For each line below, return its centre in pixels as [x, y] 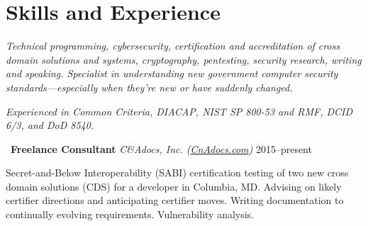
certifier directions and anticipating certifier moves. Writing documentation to [175, 200]
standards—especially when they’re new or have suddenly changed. [149, 87]
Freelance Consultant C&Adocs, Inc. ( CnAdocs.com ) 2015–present [161, 148]
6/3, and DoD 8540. [50, 125]
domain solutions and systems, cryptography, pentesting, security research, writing [184, 59]
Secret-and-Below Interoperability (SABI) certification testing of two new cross [177, 173]
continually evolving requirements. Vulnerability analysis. [130, 214]
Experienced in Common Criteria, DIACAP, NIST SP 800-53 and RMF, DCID [179, 111]
